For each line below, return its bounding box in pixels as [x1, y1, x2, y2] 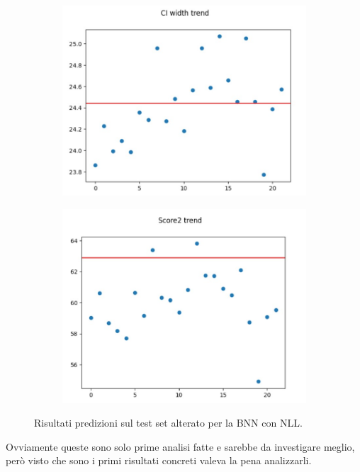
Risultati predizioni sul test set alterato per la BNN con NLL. [34, 415, 303, 430]
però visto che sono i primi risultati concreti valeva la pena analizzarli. [6, 453, 312, 468]
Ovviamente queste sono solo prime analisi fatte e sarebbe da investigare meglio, [6, 439, 355, 454]
